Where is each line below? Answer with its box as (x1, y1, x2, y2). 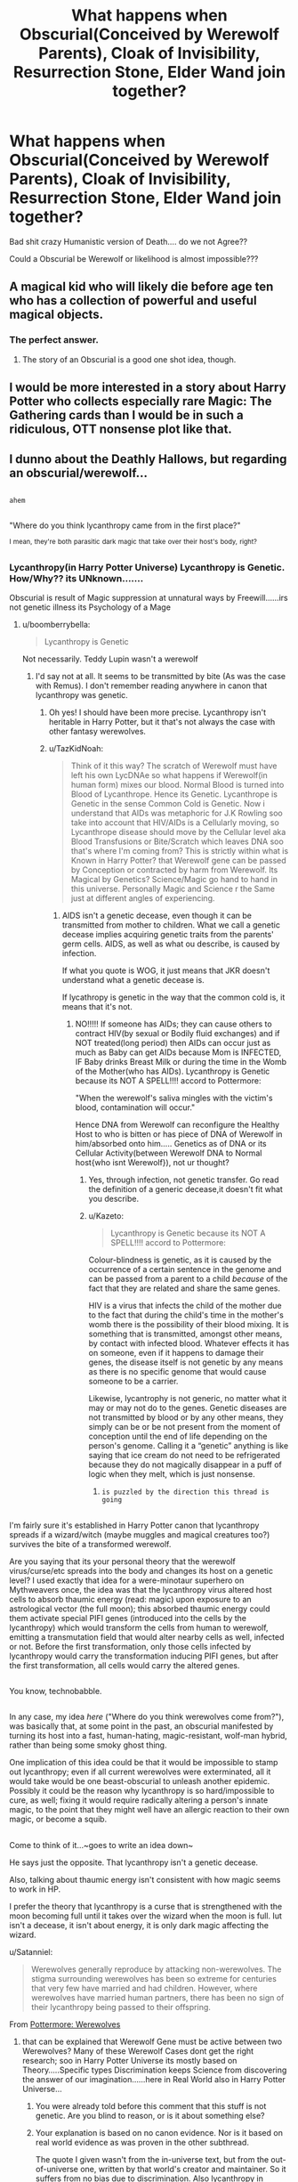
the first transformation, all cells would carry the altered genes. (9, 1659, 240, 1670)
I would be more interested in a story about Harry (9, 380, 286, 395)
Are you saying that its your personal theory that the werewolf (9, 1555, 236, 1567)
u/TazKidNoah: (48, 743, 104, 754)
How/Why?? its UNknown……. (9, 572, 144, 584)
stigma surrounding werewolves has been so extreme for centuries (30, 1973, 278, 1983)
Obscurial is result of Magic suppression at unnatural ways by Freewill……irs (9, 593, 288, 604)
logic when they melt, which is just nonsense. (88, 1469, 255, 1480)
